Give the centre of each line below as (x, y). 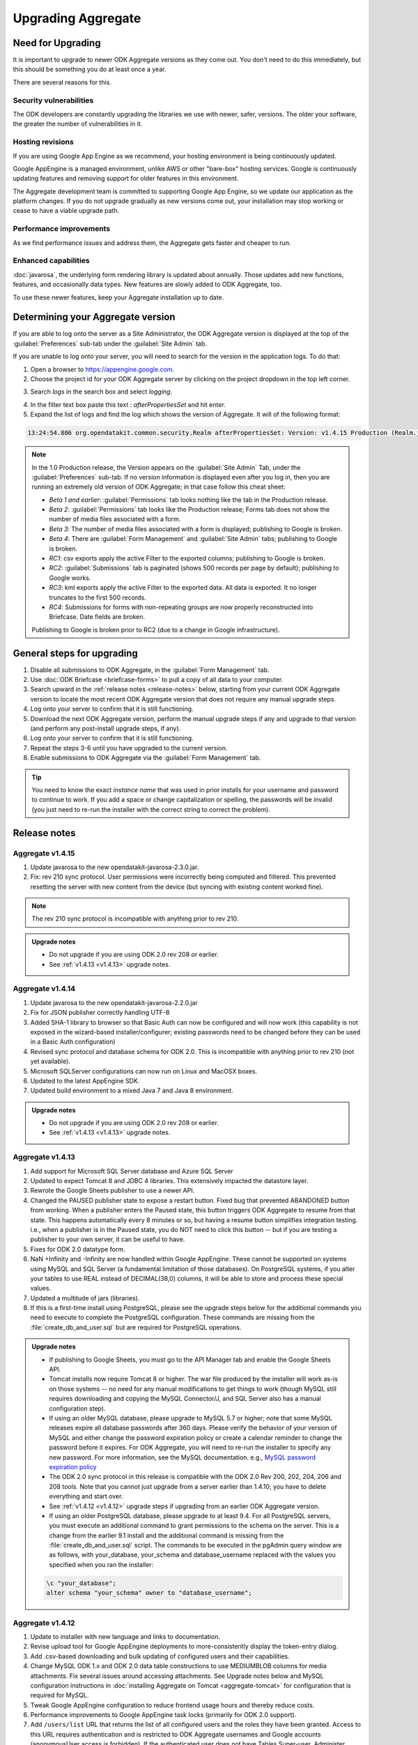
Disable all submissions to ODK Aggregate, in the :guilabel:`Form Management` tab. (150, 669)
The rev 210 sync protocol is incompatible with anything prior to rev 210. (135, 919)
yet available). (51, 1062)
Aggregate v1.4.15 (44, 853)
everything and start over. (86, 1497)
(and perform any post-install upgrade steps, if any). (106, 729)
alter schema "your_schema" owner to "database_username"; (149, 1593)
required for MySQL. (60, 1695)
